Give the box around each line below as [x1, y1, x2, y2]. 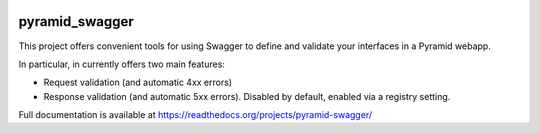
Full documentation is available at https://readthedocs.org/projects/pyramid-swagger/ [18, 109, 373, 121]
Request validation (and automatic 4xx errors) [43, 76, 233, 89]
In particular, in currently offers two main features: [18, 58, 225, 70]
